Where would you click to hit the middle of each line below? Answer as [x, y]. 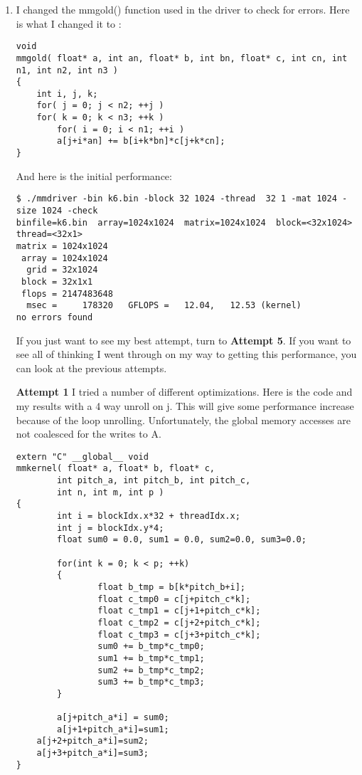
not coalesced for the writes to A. [89, 434]
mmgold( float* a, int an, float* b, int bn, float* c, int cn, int [182, 58]
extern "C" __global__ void [82, 457]
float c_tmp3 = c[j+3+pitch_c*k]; [179, 634]
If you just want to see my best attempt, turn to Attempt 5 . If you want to [183, 340]
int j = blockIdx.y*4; [111, 528]
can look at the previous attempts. [91, 368]
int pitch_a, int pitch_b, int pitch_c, [154, 481]
